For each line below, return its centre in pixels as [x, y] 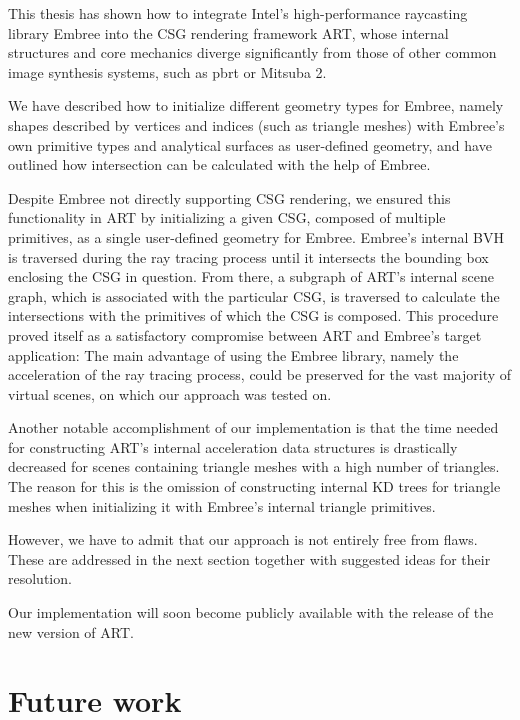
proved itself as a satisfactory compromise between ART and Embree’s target [245, 334]
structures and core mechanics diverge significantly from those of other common [252, 52]
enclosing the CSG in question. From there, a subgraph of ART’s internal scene [251, 276]
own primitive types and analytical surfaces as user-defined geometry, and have [250, 144]
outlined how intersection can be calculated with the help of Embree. [219, 164]
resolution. [40, 578]
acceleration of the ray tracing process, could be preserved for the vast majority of [260, 374]
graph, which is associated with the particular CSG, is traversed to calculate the [254, 295]
